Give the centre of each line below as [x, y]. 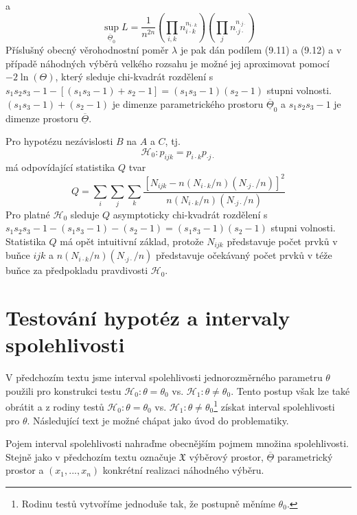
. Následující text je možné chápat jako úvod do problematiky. [158, 420]
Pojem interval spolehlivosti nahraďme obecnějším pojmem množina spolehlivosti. [177, 443]
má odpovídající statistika [60, 167]
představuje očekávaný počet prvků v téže [244, 255]
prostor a [25, 470]
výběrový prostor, [226, 456]
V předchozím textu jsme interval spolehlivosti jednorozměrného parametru [164, 377]
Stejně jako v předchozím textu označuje [91, 456]
